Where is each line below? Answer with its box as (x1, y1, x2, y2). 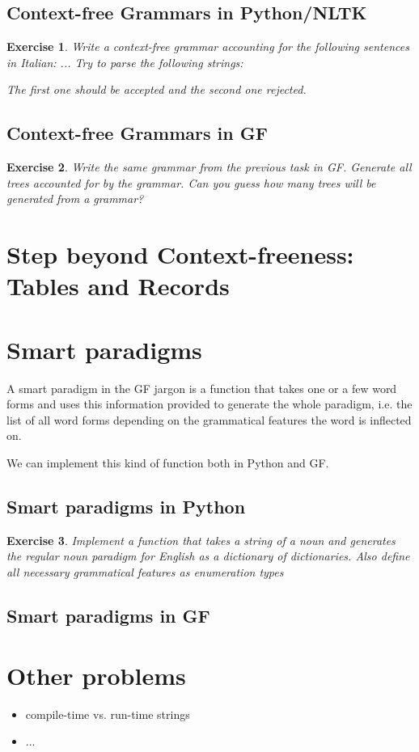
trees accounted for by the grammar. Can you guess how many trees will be (6, 174, 376, 191)
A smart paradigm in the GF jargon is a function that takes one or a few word (6, 379, 397, 396)
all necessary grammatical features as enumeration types (6, 564, 284, 581)
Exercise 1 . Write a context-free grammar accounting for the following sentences (6, 38, 409, 55)
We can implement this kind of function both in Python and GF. (6, 454, 329, 471)
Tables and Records (6, 269, 230, 302)
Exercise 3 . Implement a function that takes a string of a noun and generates (6, 531, 396, 548)
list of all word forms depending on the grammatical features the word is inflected (6, 411, 412, 428)
